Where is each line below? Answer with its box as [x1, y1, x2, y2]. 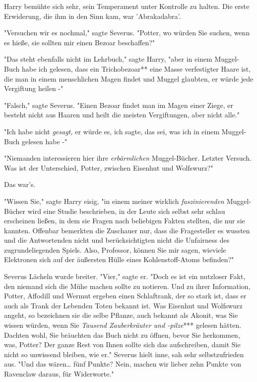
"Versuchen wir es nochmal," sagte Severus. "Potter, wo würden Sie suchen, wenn [4, 27, 250, 38]
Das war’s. [4, 179, 36, 190]
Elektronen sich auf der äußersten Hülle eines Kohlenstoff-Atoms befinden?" [4, 254, 234, 265]
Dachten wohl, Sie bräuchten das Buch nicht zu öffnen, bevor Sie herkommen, [4, 329, 240, 340]
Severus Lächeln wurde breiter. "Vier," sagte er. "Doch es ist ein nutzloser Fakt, [4, 271, 246, 282]
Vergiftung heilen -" [4, 83, 64, 94]
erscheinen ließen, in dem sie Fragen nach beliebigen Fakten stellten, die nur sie [4, 215, 245, 226]
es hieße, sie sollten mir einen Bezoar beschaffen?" [4, 37, 155, 47]
